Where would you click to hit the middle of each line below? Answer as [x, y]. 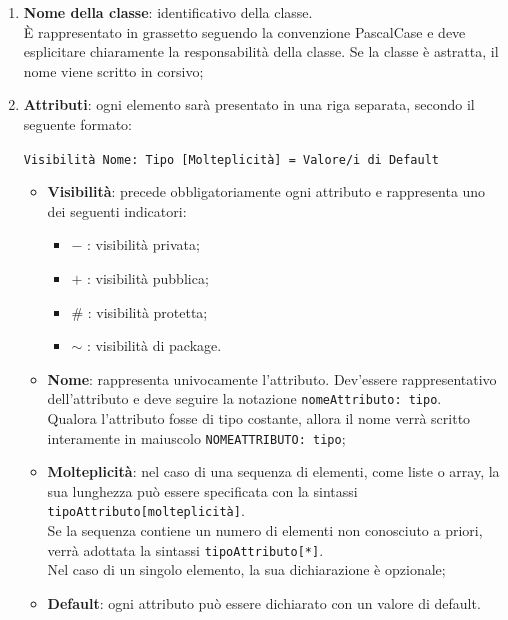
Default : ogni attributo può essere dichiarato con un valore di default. [264, 602]
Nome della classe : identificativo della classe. [168, 12]
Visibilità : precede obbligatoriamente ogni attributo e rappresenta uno [266, 191]
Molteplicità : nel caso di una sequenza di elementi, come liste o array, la [273, 471]
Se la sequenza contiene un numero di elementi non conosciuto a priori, [265, 530]
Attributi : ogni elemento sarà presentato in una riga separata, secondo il [249, 104]
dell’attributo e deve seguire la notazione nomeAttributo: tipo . [244, 398]
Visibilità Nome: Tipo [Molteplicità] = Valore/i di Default [231, 159]
